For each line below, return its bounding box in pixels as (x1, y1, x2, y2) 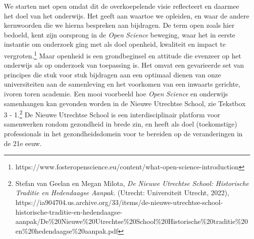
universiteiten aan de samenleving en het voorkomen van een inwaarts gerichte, (4, 79, 240, 89)
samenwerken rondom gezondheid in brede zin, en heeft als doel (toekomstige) (4, 119, 237, 129)
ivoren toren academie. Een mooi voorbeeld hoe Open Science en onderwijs (4, 89, 228, 98)
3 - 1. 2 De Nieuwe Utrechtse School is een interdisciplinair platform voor (4, 108, 220, 119)
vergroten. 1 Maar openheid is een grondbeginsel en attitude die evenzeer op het (4, 49, 241, 60)
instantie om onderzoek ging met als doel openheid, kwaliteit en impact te (4, 39, 226, 49)
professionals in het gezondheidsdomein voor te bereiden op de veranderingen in (4, 129, 243, 139)
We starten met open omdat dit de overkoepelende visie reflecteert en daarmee (4, 1, 239, 11)
